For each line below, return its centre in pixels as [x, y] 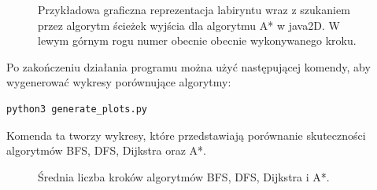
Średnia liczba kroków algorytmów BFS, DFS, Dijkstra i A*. [184, 176]
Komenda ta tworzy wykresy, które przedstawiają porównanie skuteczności [186, 135]
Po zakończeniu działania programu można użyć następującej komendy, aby [188, 66]
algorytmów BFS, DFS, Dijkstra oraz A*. [106, 150]
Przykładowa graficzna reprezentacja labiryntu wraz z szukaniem [194, 9]
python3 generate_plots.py [77, 109]
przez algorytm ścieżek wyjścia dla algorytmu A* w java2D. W [189, 25]
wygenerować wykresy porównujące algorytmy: [119, 82]
